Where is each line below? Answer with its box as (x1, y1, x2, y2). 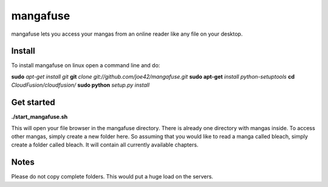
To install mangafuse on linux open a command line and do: (11, 62, 160, 69)
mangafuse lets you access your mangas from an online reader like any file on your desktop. (11, 30, 243, 38)
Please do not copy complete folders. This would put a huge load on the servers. (11, 173, 214, 180)
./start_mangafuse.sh (11, 113, 68, 120)
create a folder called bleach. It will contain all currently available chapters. (11, 141, 199, 148)
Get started (11, 97, 55, 108)
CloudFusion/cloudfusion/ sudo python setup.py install (11, 82, 150, 89)
